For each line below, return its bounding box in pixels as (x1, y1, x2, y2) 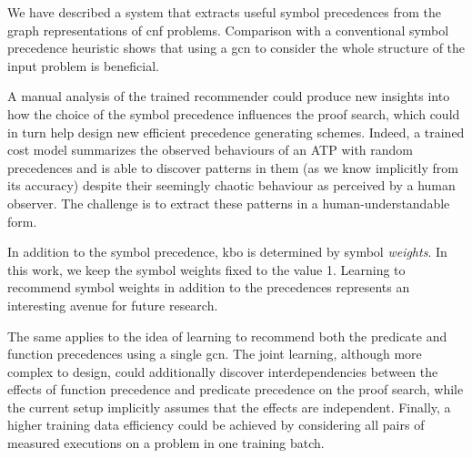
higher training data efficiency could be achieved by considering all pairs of (7, 415, 425, 434)
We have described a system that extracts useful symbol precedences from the (7, 3, 442, 21)
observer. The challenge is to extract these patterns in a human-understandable (7, 193, 450, 212)
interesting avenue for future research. (7, 295, 218, 314)
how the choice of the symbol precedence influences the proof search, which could (7, 104, 460, 123)
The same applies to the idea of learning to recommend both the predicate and (7, 326, 447, 345)
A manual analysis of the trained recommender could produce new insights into (7, 87, 450, 106)
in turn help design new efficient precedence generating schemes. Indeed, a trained (7, 122, 465, 141)
